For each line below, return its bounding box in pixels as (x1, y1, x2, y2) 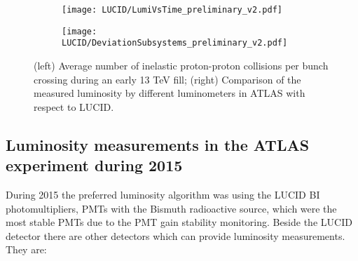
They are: (6, 242, 47, 257)
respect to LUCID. (34, 99, 114, 114)
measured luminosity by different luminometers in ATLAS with (34, 86, 305, 100)
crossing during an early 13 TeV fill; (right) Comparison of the (34, 72, 301, 86)
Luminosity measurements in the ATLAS (6, 133, 310, 155)
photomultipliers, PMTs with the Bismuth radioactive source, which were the (6, 201, 337, 215)
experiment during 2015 (6, 154, 183, 176)
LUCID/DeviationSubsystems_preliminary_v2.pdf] (62, 38, 288, 48)
